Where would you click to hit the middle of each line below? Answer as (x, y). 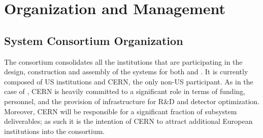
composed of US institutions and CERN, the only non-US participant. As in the (129, 81)
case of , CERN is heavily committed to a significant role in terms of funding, (125, 91)
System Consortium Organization (94, 40)
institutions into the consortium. (55, 131)
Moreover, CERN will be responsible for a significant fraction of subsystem (121, 111)
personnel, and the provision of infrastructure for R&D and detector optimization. (132, 101)
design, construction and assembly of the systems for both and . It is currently (126, 72)
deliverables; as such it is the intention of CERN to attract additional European (128, 121)
